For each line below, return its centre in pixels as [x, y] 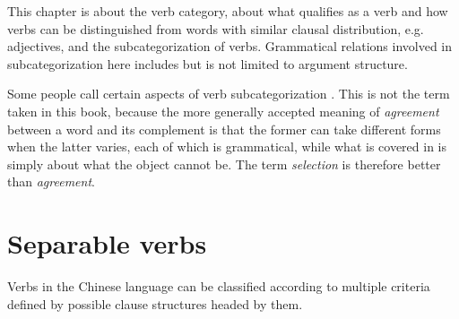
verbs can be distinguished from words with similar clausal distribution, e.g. [216, 28]
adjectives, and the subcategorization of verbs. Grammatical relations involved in [230, 46]
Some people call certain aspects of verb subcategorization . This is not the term [229, 94]
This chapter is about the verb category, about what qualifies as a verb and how [228, 11]
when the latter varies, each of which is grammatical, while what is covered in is [227, 147]
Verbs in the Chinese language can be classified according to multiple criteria [219, 286]
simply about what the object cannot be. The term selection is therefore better [224, 164]
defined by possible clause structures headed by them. [155, 303]
